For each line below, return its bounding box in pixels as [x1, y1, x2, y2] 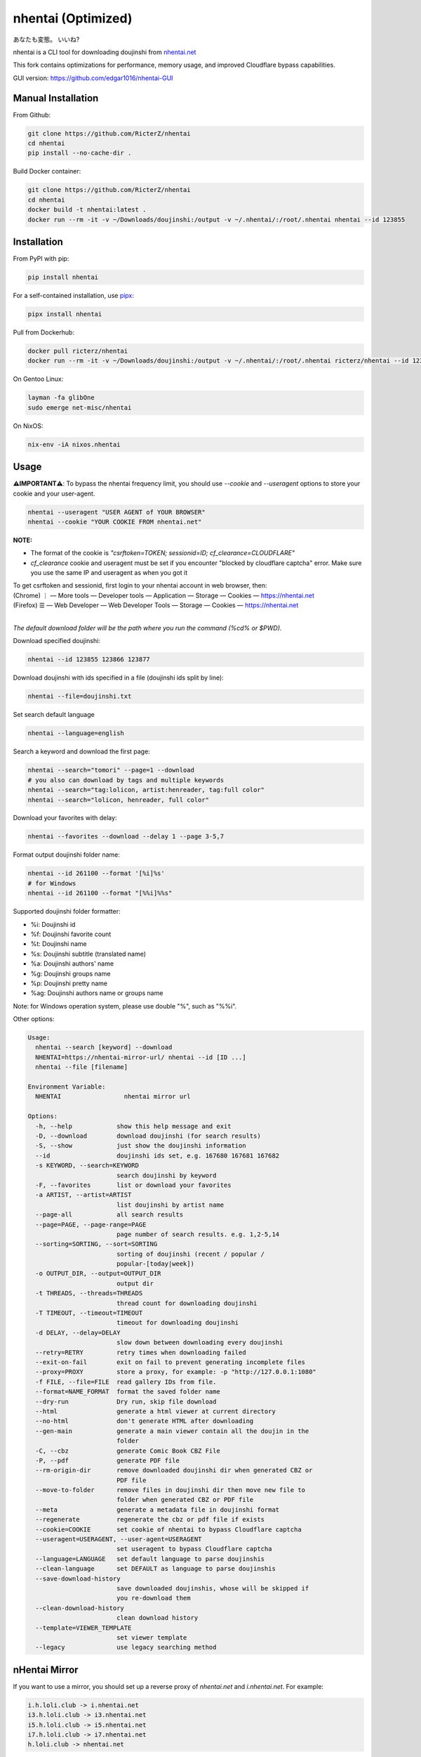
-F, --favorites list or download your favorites [35, 1181, 232, 1189]
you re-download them [116, 1594, 191, 1602]
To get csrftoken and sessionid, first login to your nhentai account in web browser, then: [13, 581, 267, 590]
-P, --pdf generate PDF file [35, 1456, 180, 1465]
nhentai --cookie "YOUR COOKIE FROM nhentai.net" [27, 517, 202, 526]
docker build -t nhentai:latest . [27, 206, 147, 214]
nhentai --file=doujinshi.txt [27, 692, 132, 701]
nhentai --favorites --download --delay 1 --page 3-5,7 [27, 833, 225, 841]
